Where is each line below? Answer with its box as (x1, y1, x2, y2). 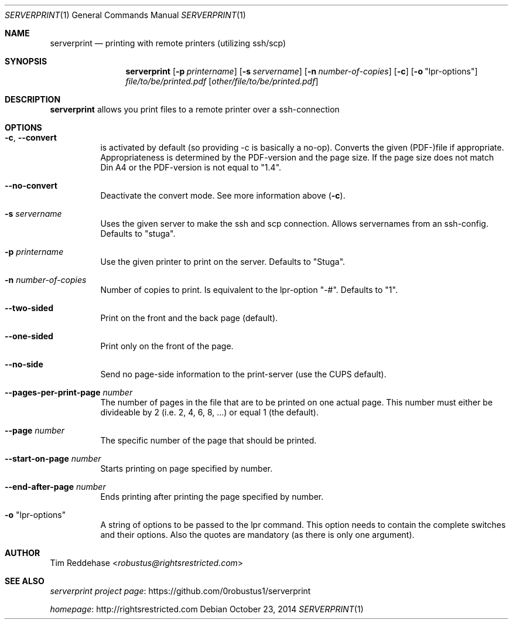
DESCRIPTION (5, 94, 61, 104)
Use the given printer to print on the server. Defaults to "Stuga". (100, 257, 346, 267)
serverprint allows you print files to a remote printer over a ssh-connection (50, 104, 340, 114)
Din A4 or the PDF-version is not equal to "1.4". (100, 162, 282, 172)
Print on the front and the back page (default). (100, 313, 278, 323)
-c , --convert (5, 132, 57, 142)
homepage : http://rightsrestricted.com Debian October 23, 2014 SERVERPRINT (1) (50, 604, 364, 614)
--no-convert (5, 180, 57, 190)
